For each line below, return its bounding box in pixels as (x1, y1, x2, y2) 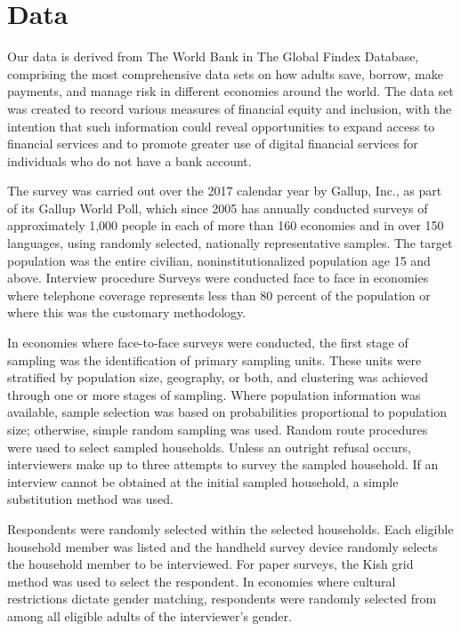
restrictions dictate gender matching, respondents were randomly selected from (7, 589, 437, 608)
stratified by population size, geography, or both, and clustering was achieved (7, 368, 429, 387)
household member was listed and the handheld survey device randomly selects (7, 537, 438, 555)
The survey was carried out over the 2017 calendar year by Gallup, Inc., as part (7, 181, 442, 200)
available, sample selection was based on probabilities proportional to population (7, 403, 448, 421)
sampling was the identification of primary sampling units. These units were (7, 350, 422, 369)
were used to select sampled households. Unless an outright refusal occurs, (7, 437, 411, 456)
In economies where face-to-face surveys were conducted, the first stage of (7, 333, 408, 352)
